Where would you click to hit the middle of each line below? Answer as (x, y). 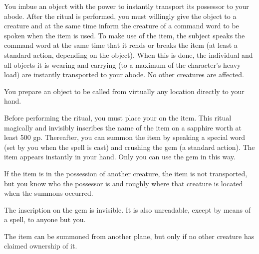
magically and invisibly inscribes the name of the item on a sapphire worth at (123, 127)
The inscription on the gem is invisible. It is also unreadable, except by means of (128, 209)
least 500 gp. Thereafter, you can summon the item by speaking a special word (125, 137)
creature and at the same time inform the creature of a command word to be (122, 26)
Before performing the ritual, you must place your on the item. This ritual (118, 117)
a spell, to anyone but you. (45, 219)
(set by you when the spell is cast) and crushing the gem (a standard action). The (129, 147)
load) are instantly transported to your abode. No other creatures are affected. (124, 74)
